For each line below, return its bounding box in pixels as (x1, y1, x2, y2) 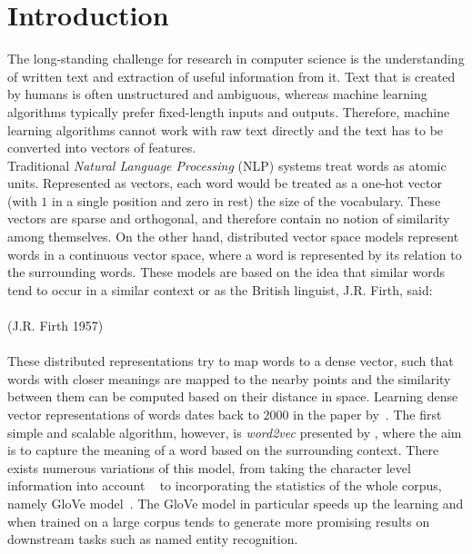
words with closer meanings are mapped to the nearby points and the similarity (7, 369, 451, 388)
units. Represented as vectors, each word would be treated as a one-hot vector (7, 173, 442, 193)
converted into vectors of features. (7, 138, 196, 157)
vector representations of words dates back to (7, 405, 259, 423)
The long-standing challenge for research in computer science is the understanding (7, 49, 465, 68)
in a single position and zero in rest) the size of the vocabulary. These (52, 191, 441, 210)
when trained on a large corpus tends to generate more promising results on (7, 511, 430, 530)
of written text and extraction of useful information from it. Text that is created (7, 66, 456, 85)
